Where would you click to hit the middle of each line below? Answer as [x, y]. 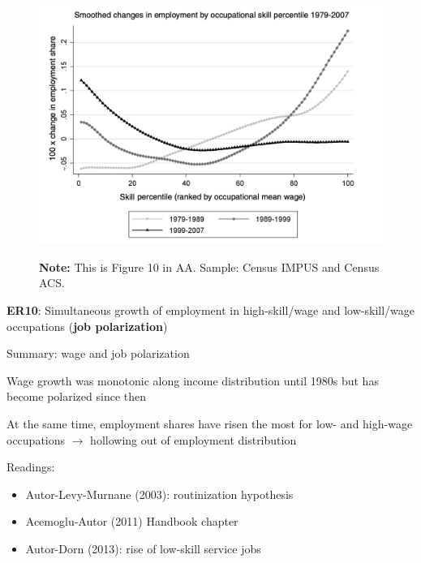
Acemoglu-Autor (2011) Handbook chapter [132, 521]
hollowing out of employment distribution [193, 439]
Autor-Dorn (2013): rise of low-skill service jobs [143, 548]
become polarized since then [76, 396]
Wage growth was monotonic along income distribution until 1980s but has [193, 380]
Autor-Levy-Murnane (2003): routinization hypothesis [159, 494]
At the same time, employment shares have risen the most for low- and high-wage [210, 423]
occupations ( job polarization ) [87, 326]
